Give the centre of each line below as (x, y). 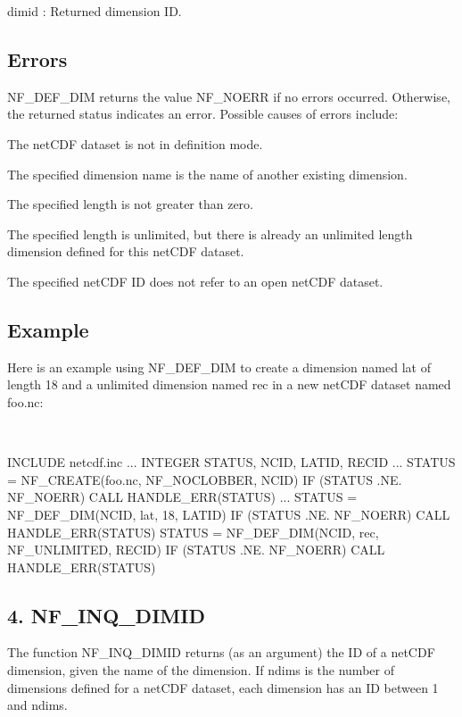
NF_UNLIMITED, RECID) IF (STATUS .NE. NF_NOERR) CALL (196, 550)
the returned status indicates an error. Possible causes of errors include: (203, 114)
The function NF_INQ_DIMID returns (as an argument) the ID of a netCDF (221, 652)
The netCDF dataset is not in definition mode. (135, 143)
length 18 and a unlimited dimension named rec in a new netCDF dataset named (229, 384)
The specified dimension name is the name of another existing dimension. (207, 174)
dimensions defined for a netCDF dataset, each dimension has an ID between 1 (223, 687)
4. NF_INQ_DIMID (106, 615)
